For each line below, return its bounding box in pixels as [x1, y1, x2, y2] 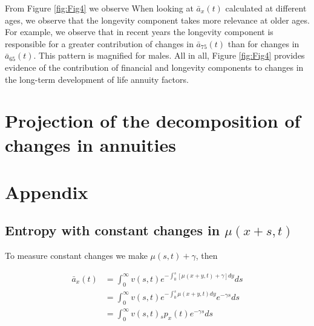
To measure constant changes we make [5, 249, 148, 262]
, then [195, 249, 218, 262]
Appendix [5, 179, 88, 204]
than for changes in [227, 37, 299, 50]
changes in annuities [5, 132, 176, 157]
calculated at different [225, 2, 307, 14]
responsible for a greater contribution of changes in [5, 37, 194, 50]
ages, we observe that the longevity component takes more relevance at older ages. [5, 13, 310, 26]
